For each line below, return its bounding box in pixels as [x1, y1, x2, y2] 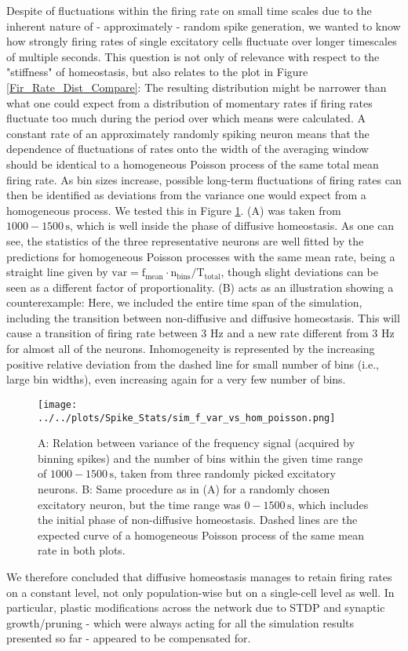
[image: [38, 398, 78, 410]
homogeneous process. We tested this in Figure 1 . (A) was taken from [6, 202, 341, 218]
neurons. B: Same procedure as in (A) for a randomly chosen [38, 480, 330, 496]
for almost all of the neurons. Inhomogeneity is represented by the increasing [6, 340, 375, 357]
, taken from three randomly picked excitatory [113, 465, 336, 482]
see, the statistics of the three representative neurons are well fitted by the [6, 232, 364, 249]
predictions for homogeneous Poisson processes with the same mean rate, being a [6, 248, 395, 264]
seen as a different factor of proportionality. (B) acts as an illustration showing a [6, 278, 394, 295]
